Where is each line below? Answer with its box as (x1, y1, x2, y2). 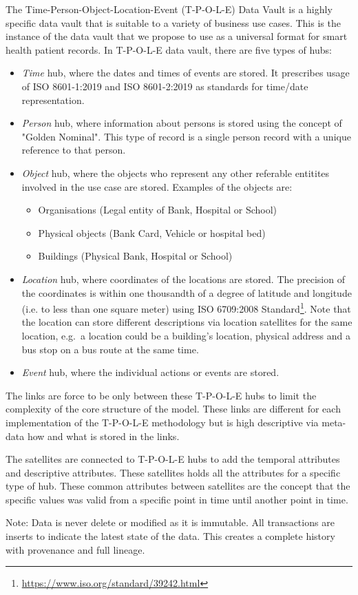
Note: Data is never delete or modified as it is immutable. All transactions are (6, 515, 335, 530)
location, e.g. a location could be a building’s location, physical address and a (21, 328, 350, 342)
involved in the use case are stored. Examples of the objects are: (21, 179, 293, 194)
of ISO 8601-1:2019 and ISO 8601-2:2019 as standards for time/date (21, 79, 308, 93)
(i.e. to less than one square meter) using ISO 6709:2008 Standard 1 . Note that (21, 300, 351, 315)
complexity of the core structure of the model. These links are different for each (6, 401, 341, 416)
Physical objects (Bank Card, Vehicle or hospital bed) (38, 225, 266, 240)
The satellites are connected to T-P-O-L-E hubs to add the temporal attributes (6, 452, 340, 466)
